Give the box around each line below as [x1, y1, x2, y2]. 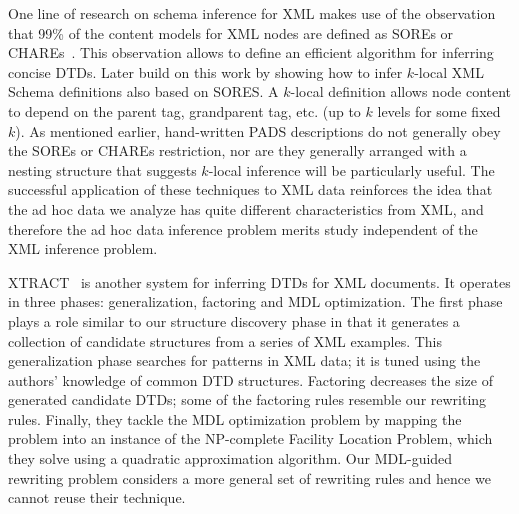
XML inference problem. [8, 238, 158, 259]
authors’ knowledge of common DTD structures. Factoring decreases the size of [8, 369, 493, 390]
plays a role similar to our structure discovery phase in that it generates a [8, 310, 460, 331]
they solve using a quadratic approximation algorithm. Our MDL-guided [8, 448, 453, 469]
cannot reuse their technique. [8, 487, 186, 508]
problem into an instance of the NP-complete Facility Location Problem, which [8, 428, 493, 449]
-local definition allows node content [290, 81, 512, 102]
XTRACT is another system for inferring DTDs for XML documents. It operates [8, 271, 511, 292]
